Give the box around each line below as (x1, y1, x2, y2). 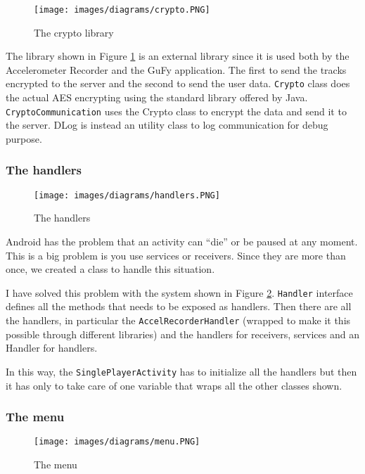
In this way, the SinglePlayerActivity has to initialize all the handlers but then (6, 364, 357, 378)
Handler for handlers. (6, 340, 98, 355)
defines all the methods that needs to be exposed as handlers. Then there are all (6, 299, 352, 314)
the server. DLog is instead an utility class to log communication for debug (6, 117, 328, 132)
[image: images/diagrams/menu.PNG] (34, 437, 200, 447)
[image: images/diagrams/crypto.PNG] (34, 5, 210, 15)
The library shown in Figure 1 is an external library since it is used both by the (6, 49, 350, 63)
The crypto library (34, 25, 114, 39)
